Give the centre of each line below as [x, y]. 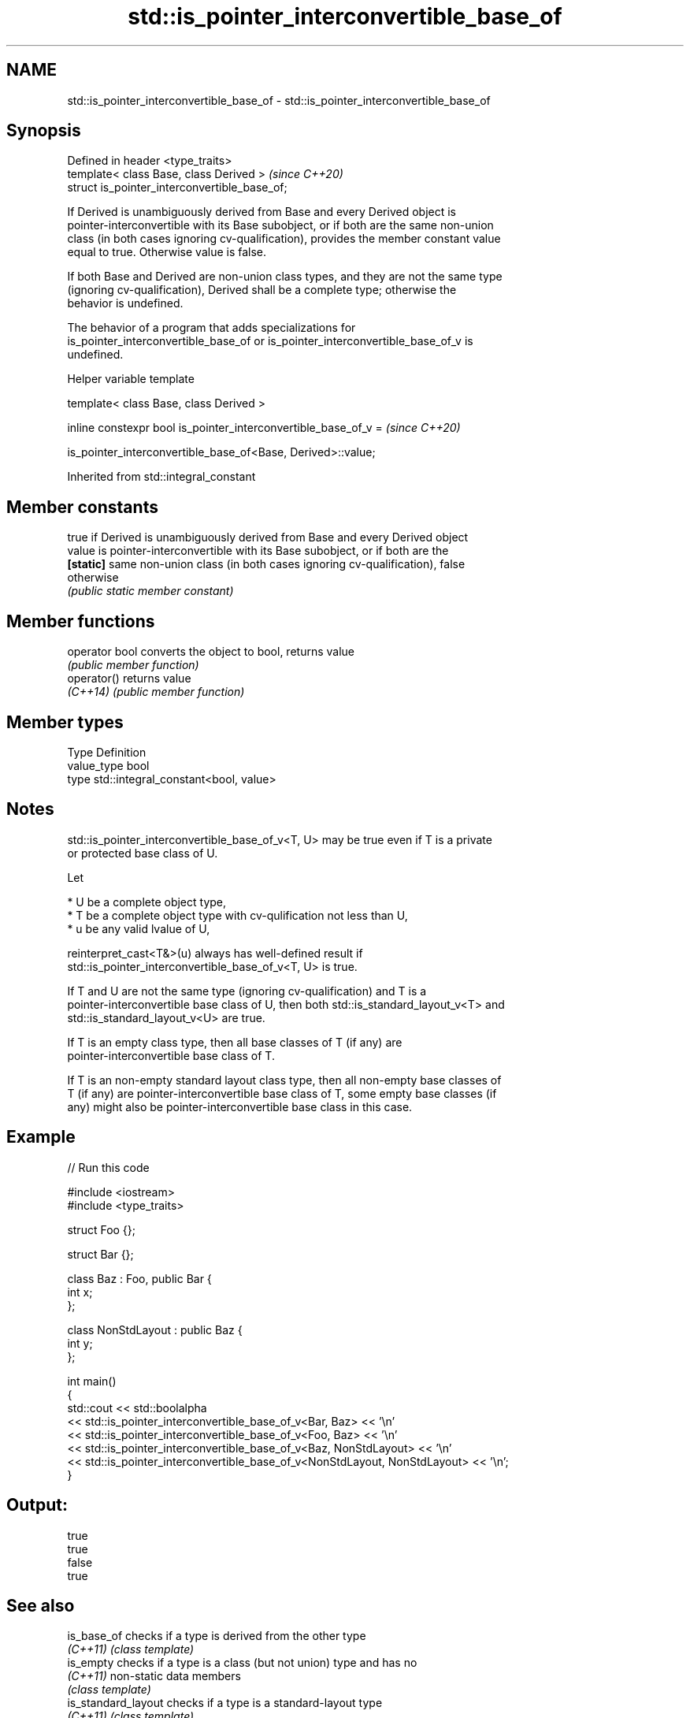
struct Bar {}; [100, 1254]
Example [41, 1137]
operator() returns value [129, 679]
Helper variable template [131, 379]
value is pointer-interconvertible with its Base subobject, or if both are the [258, 551]
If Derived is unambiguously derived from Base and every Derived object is [262, 212]
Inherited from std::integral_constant [161, 477]
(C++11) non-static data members [154, 1676]
